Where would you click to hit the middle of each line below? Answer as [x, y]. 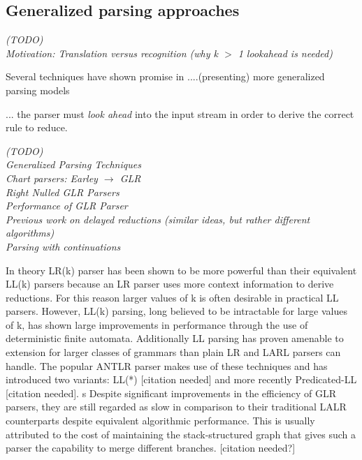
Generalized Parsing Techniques [73, 164]
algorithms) [30, 233]
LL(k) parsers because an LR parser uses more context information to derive [170, 284]
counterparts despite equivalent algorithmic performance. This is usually [160, 421]
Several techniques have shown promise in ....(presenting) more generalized [165, 76]
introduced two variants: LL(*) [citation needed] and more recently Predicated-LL [181, 379]
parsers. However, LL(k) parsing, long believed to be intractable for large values [177, 311]
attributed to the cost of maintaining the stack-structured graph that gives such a [181, 434]
